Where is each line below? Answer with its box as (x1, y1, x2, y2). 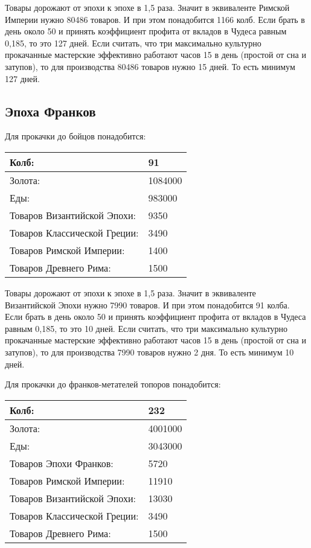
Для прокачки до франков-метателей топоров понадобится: (5, 378, 221, 390)
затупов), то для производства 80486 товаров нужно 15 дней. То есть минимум (5, 60, 295, 72)
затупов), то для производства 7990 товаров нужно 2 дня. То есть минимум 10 (5, 345, 294, 358)
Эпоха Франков (5, 101, 96, 120)
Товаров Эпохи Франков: (10, 456, 114, 470)
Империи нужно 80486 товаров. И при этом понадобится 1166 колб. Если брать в (5, 13, 305, 25)
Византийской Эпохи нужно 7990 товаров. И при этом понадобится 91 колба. (5, 298, 290, 311)
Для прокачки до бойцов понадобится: (5, 130, 146, 142)
